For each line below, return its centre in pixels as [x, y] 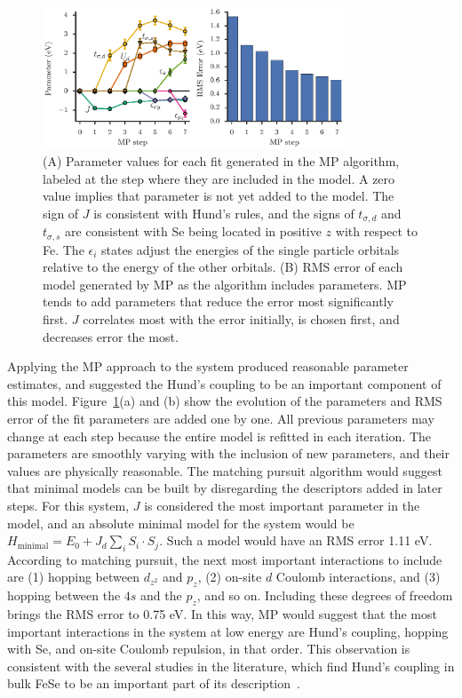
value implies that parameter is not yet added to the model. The [219, 196]
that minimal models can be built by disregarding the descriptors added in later [225, 488]
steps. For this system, [68, 505]
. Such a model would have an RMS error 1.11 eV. [296, 540]
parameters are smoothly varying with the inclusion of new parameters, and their [228, 453]
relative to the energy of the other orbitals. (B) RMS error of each [223, 267]
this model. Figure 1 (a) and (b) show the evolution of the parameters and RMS [225, 401]
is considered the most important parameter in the [282, 505]
